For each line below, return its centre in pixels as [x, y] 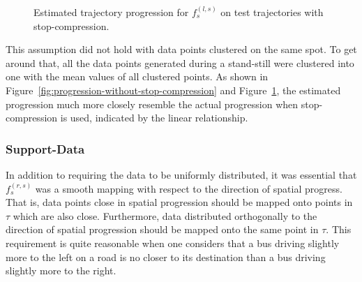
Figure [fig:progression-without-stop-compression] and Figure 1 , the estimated [173, 90]
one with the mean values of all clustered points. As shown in [137, 76]
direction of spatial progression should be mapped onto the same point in [162, 229]
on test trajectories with [272, 12]
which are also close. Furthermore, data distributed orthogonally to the [165, 215]
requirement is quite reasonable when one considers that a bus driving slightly [173, 243]
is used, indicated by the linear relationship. [154, 118]
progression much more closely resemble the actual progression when [152, 104]
